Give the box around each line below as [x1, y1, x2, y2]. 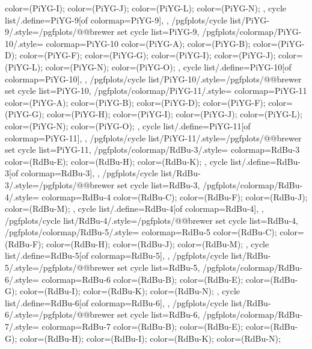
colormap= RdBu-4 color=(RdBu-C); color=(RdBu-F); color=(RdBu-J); [41, 190, 308, 203]
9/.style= [5, 25, 39, 38]
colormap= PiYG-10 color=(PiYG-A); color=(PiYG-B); [46, 37, 251, 49]
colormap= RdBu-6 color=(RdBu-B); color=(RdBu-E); [41, 273, 243, 285]
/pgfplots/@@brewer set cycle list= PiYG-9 [38, 25, 197, 38]
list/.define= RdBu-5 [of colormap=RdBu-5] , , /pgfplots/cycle [5, 249, 228, 262]
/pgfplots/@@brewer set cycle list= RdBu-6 [38, 308, 198, 321]
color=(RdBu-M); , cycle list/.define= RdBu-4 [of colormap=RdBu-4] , [5, 202, 259, 215]
